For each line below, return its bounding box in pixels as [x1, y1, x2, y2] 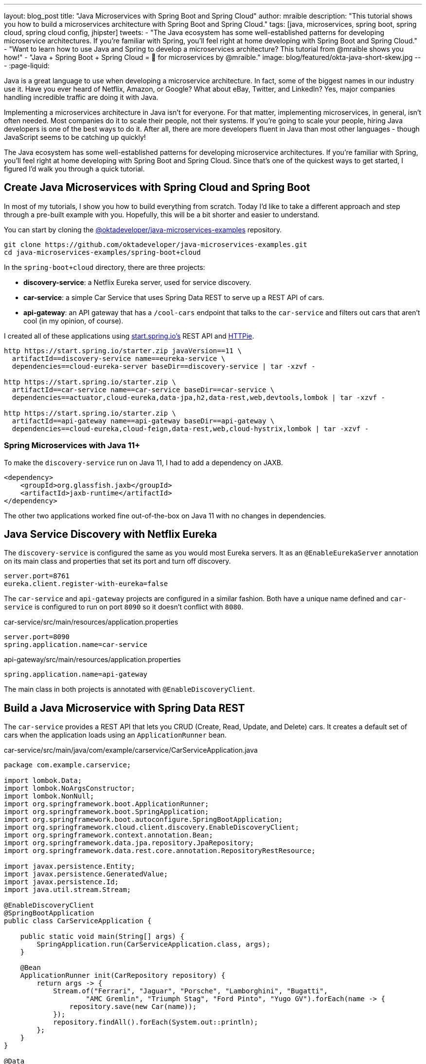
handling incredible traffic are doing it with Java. [4, 93, 159, 101]
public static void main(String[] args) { [20, 932, 184, 941]
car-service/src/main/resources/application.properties [4, 618, 178, 627]
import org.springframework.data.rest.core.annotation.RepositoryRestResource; [4, 847, 316, 855]
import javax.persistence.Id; [4, 878, 119, 886]
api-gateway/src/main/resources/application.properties [4, 655, 181, 664]
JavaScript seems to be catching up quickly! [4, 133, 146, 141]
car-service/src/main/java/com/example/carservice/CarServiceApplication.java [4, 746, 258, 755]
